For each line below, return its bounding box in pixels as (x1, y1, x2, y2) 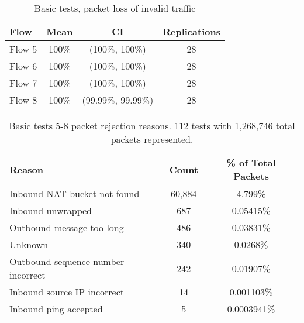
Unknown (9, 238, 49, 251)
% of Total (226, 156, 276, 169)
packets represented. (110, 132, 194, 146)
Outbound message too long (9, 221, 124, 234)
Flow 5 (9, 42, 37, 56)
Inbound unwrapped (9, 204, 92, 217)
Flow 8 (9, 93, 37, 106)
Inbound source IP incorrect (9, 285, 125, 298)
